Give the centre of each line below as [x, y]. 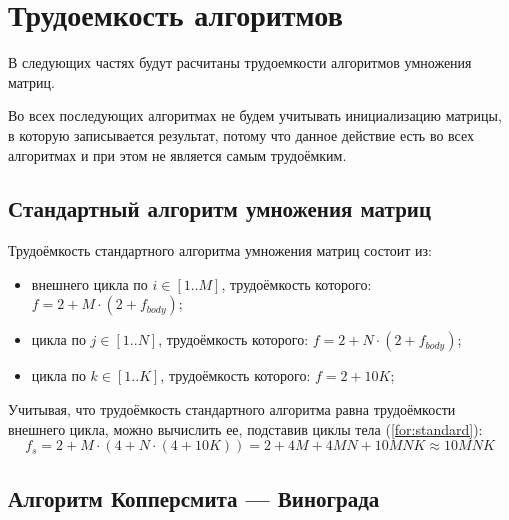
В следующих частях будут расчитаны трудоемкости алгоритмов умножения [240, 62]
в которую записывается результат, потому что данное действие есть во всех [241, 134]
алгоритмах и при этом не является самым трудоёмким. [177, 154]
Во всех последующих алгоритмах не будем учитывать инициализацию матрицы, [255, 115]
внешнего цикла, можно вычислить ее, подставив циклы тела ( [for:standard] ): [245, 428]
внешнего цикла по [89, 283]
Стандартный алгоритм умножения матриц [220, 208]
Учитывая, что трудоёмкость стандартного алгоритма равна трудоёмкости [232, 409]
